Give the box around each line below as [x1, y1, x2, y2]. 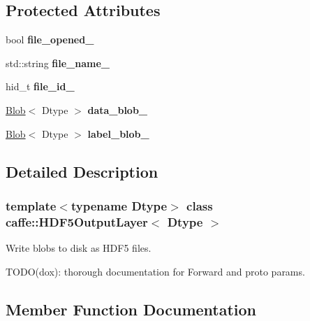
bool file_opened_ [6, 32, 94, 47]
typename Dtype [71, 197, 168, 214]
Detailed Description [6, 160, 158, 182]
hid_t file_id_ [6, 79, 75, 94]
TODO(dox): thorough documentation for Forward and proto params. [6, 264, 305, 278]
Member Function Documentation [6, 298, 257, 320]
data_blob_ [87, 102, 148, 117]
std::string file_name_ [6, 55, 110, 70]
